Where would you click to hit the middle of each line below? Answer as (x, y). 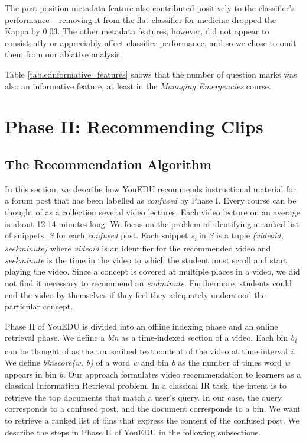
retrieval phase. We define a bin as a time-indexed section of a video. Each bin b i (151, 338)
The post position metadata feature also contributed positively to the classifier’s (150, 8)
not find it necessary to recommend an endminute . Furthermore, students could (148, 283)
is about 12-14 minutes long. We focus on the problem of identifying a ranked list (152, 223)
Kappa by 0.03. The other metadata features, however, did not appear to (137, 31)
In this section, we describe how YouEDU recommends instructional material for (150, 188)
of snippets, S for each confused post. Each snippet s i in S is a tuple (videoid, (144, 236)
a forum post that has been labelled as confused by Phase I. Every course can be (151, 200)
